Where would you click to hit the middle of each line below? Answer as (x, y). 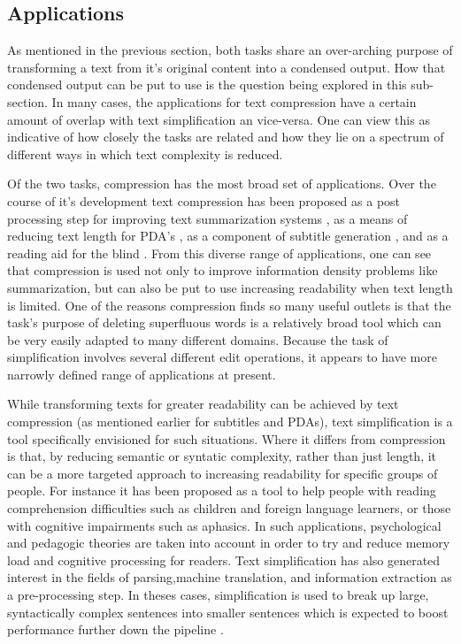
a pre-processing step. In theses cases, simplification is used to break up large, (218, 595)
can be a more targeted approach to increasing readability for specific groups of (223, 473)
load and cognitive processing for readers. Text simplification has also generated (224, 560)
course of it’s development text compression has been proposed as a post (204, 200)
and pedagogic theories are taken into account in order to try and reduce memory (229, 543)
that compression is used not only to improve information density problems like (223, 270)
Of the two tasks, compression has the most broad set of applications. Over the (222, 184)
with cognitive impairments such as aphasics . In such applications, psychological (224, 525)
